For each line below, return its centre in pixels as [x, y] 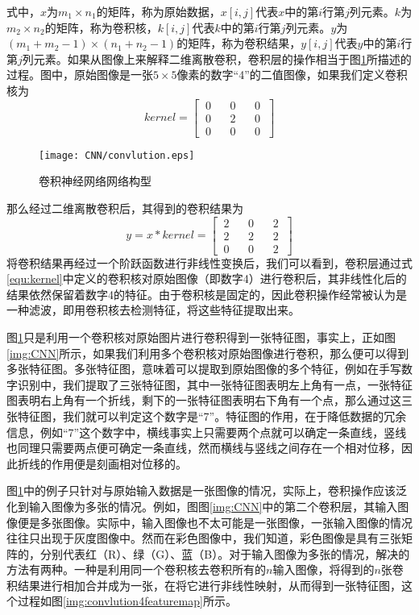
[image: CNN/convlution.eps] [117, 155]
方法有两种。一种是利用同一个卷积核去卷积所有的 [136, 569]
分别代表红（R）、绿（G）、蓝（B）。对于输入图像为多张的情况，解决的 [225, 553]
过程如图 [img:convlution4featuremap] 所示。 [127, 601]
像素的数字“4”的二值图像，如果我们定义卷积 [292, 75]
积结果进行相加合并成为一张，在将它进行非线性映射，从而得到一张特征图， [204, 585]
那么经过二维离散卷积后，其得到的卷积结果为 [125, 208]
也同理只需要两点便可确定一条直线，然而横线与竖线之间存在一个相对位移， [204, 448]
